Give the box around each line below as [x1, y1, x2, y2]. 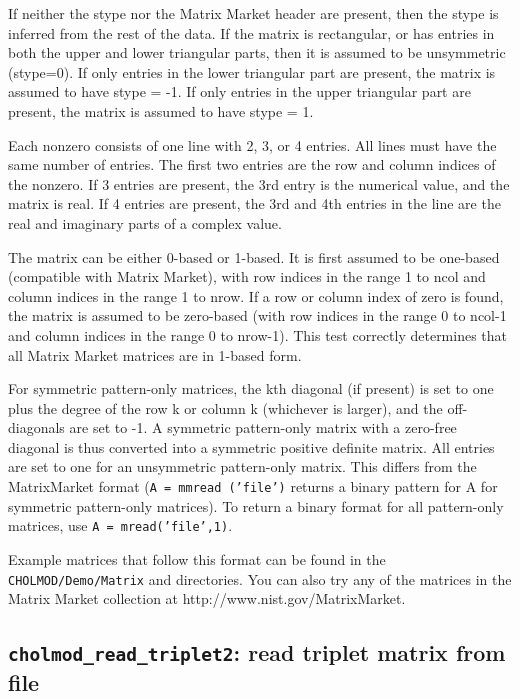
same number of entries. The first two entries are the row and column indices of [8, 154, 496, 175]
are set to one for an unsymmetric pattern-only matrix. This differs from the [8, 456, 477, 477]
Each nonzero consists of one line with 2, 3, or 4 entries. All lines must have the [8, 134, 497, 155]
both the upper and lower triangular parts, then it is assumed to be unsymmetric [8, 42, 506, 63]
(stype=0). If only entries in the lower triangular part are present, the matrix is [8, 61, 496, 82]
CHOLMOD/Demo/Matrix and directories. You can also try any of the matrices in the [8, 568, 512, 589]
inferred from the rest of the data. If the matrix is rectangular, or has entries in [8, 22, 495, 43]
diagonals [8, 417, 65, 438]
